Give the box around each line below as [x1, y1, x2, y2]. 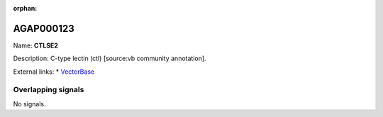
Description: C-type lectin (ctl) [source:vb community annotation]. [13, 54, 206, 63]
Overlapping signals [13, 85, 84, 95]
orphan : [13, 4, 38, 12]
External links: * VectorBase [13, 67, 95, 76]
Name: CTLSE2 [13, 41, 58, 50]
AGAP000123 [13, 22, 74, 35]
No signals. [13, 99, 46, 108]
